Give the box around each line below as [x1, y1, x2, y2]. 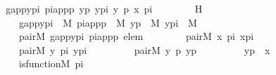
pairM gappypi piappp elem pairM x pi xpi [18, 29, 254, 43]
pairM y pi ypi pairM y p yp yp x [18, 42, 270, 57]
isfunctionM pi [18, 56, 84, 71]
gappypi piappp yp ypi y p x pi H [6, 1, 203, 15]
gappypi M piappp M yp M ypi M [18, 15, 197, 29]
